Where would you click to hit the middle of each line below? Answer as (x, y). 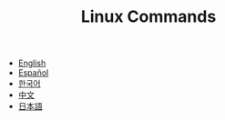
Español (33, 73)
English (32, 63)
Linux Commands (148, 17)
